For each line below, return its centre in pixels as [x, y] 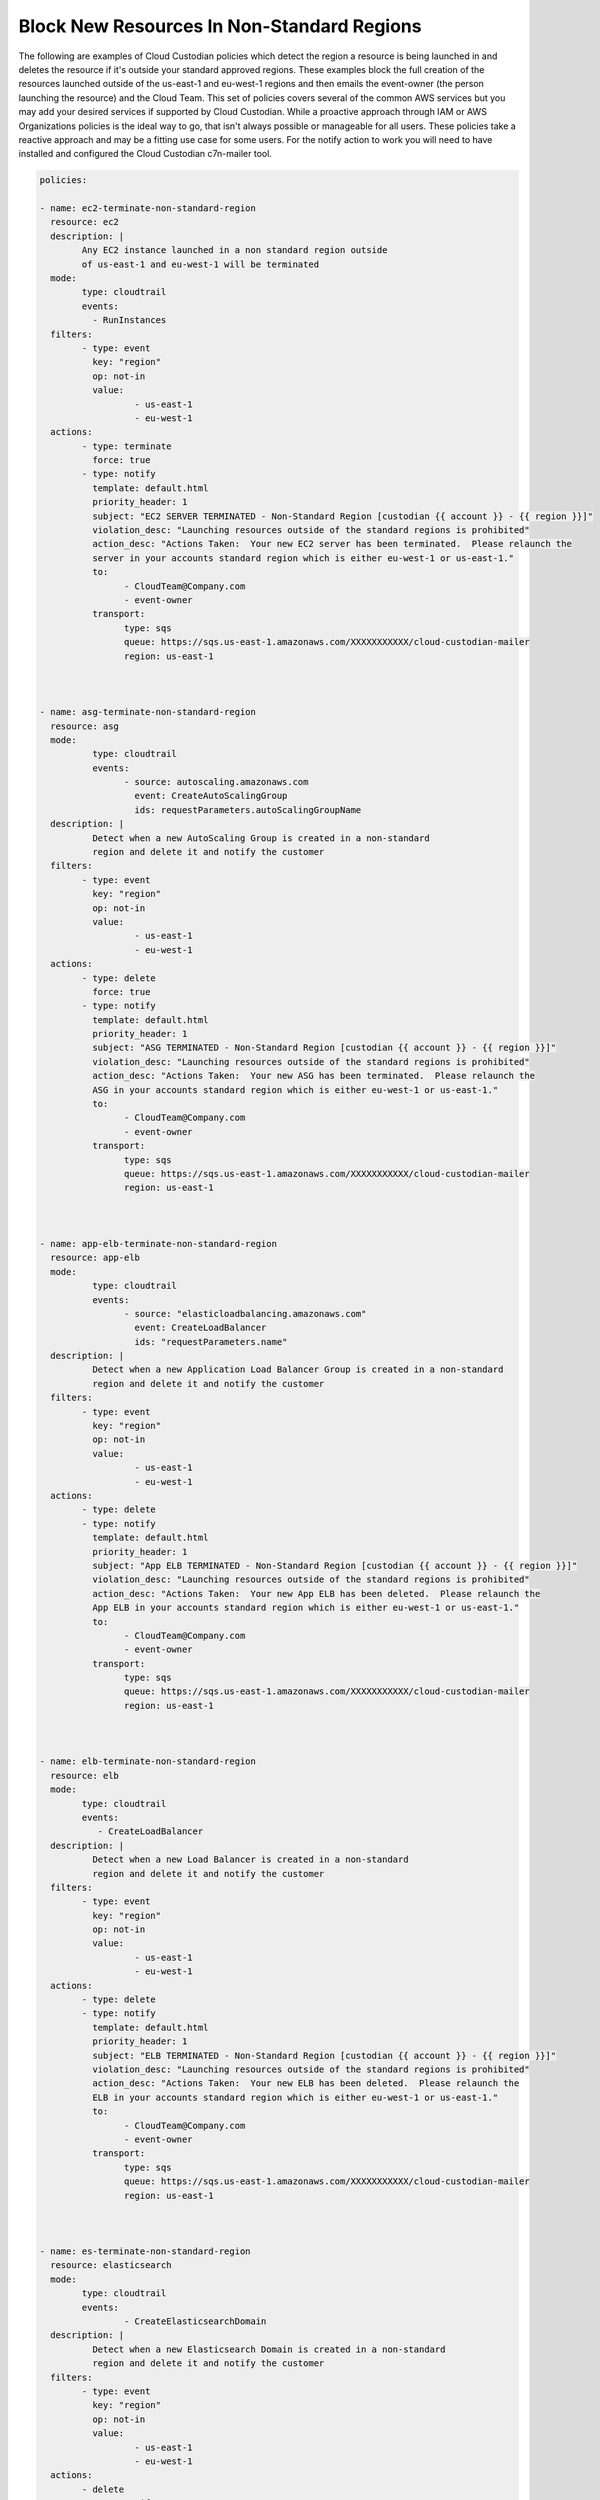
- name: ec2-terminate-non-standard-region [148, 208]
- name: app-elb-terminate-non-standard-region [158, 1243]
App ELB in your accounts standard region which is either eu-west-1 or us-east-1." [305, 1608]
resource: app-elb [95, 1258]
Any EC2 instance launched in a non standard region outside [234, 250]
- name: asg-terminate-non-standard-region [148, 712]
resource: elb [85, 1775]
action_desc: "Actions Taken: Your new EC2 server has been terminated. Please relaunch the [331, 544]
